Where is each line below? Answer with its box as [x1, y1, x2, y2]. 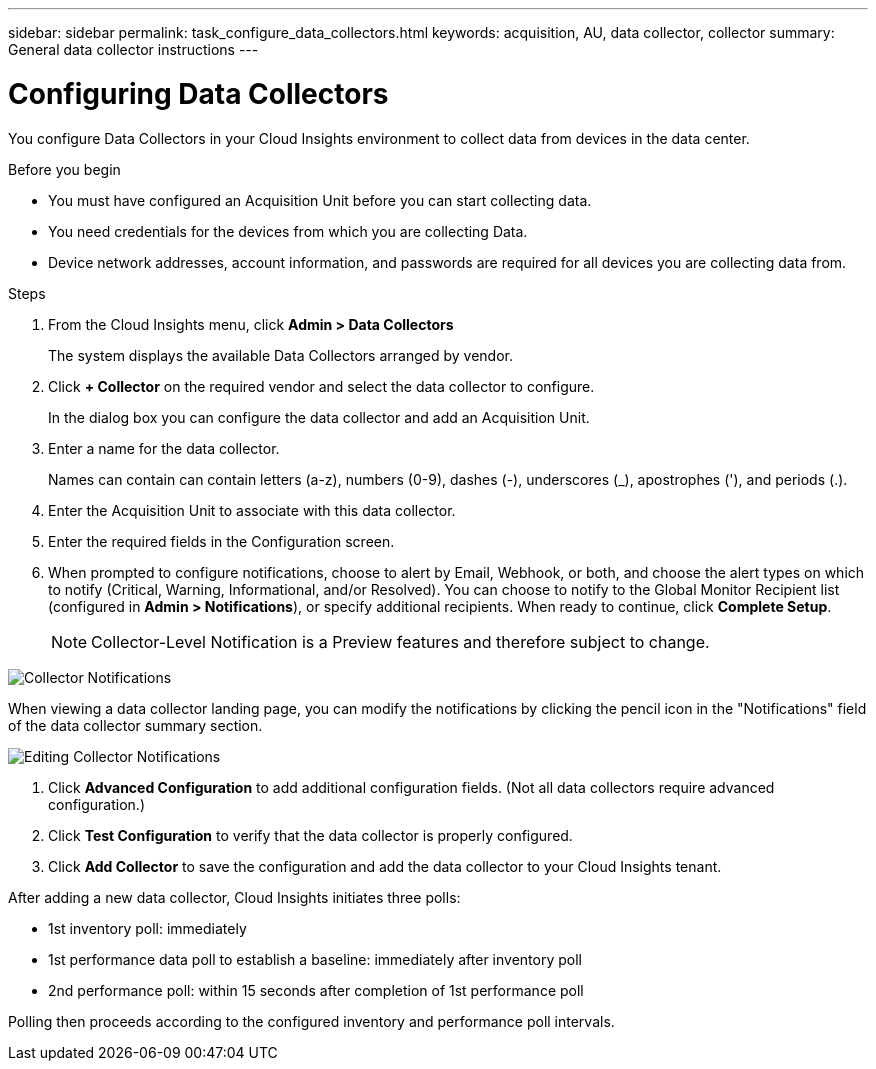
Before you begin [8, 160, 121, 178]
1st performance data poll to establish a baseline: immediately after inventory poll [48, 950, 582, 968]
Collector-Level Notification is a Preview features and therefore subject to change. [91, 631, 710, 652]
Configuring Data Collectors [8, 76, 389, 111]
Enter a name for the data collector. [48, 439, 280, 457]
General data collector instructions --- [8, 41, 259, 58]
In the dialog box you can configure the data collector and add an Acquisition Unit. [48, 408, 590, 426]
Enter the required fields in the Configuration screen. [48, 532, 395, 550]
